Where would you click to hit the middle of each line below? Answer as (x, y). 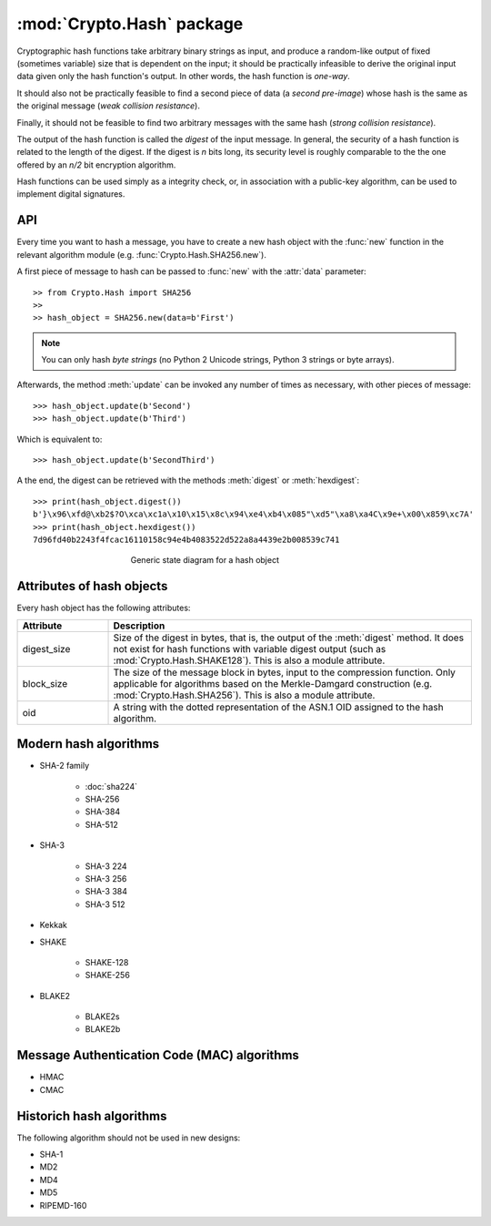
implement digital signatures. (71, 194)
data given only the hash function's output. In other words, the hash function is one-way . (183, 77)
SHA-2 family (65, 766)
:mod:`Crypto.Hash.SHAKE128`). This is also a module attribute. (249, 660)
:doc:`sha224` (111, 786)
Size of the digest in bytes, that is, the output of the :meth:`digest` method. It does (288, 638)
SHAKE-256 (108, 976)
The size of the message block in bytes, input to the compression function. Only (285, 672)
